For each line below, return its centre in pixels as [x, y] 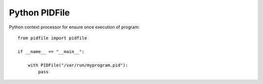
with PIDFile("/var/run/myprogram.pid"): [78, 65]
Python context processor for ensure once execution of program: [74, 27]
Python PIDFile [39, 13]
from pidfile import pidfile [52, 38]
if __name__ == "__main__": [51, 51]
